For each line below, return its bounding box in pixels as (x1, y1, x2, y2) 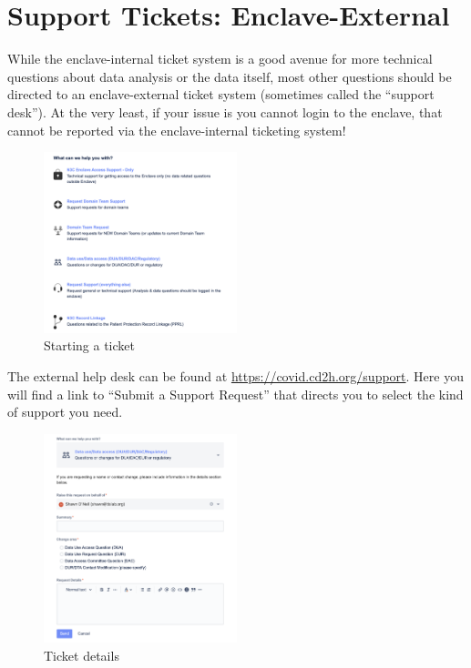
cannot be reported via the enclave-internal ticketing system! (7, 120, 346, 139)
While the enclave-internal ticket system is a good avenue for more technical (7, 49, 433, 68)
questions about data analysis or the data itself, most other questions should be (7, 66, 452, 86)
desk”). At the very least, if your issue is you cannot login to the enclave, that (7, 102, 443, 121)
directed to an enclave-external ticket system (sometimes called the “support (7, 85, 435, 104)
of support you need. (7, 402, 123, 421)
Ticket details (44, 645, 119, 664)
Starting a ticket (44, 336, 135, 355)
